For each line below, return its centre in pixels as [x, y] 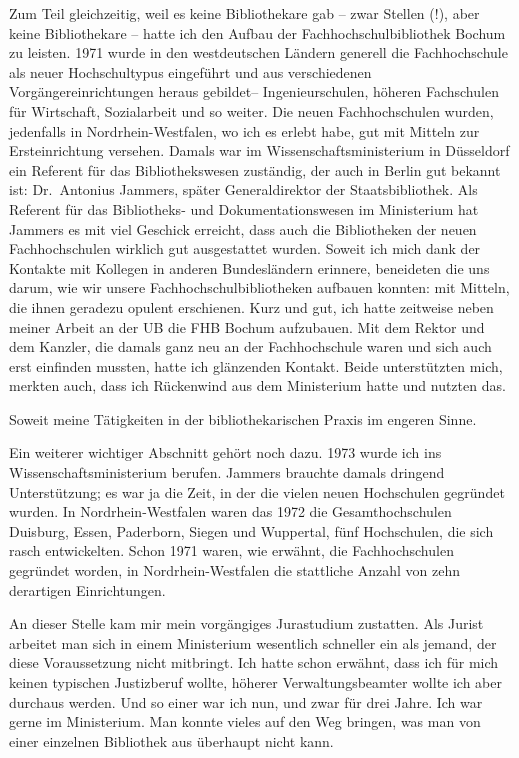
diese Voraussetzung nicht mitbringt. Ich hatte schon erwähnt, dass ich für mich [254, 662]
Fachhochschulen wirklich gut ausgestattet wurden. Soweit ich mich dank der [245, 248]
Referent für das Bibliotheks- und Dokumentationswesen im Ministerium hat [244, 208]
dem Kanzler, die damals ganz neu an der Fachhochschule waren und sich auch [250, 346]
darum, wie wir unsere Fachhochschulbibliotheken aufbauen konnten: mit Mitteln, [259, 287]
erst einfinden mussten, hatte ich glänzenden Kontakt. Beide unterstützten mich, [256, 365]
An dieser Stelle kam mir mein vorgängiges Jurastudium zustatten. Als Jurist [246, 623]
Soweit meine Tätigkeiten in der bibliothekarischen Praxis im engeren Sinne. [243, 418]
